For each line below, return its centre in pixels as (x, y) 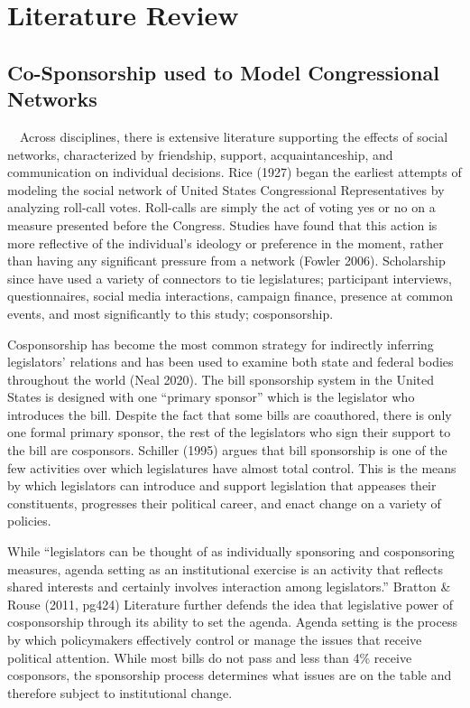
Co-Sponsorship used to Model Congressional (223, 72)
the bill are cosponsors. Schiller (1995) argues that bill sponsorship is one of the (227, 450)
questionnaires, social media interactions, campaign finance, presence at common (230, 296)
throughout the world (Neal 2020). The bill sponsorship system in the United (221, 379)
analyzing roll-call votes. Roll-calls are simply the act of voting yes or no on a (221, 207)
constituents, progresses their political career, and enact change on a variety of (224, 503)
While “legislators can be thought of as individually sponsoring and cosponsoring (231, 551)
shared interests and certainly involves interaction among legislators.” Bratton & (229, 587)
